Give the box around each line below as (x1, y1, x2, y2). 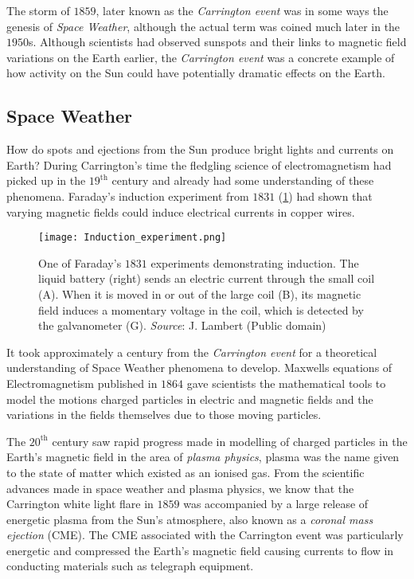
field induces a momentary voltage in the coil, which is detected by (38, 301, 364, 318)
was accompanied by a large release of (183, 495, 369, 512)
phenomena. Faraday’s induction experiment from (6, 187, 249, 204)
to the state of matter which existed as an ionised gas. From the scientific (6, 464, 365, 480)
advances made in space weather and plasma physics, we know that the (6, 479, 354, 496)
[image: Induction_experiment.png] (38, 232, 227, 244)
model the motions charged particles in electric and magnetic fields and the (6, 390, 373, 407)
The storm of (6, 2, 70, 18)
